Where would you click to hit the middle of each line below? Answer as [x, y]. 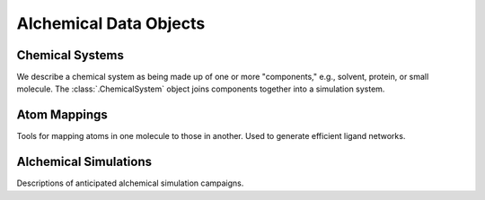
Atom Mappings [62, 115]
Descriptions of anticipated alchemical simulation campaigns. [130, 183]
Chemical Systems [71, 55]
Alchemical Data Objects [111, 23]
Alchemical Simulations [84, 162]
